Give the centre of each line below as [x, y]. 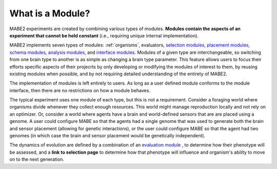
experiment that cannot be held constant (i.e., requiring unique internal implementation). [104, 35]
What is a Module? [50, 13]
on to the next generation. [37, 159]
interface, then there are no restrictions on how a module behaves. [80, 90]
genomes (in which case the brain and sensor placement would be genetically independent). [107, 136]
